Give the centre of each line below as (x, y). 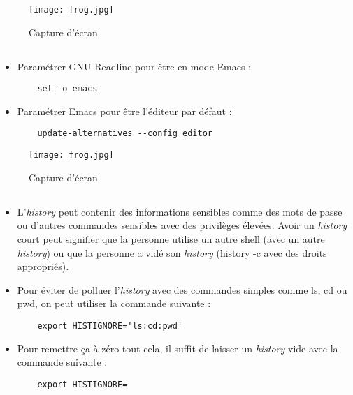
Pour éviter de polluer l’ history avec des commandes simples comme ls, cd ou (182, 289)
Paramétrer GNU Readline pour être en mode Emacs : (134, 66)
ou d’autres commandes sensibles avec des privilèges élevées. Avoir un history (182, 225)
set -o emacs (67, 89)
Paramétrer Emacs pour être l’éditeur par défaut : (124, 111)
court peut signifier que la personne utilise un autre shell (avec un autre (171, 238)
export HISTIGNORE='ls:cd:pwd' (110, 326)
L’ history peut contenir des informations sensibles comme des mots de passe (180, 211)
